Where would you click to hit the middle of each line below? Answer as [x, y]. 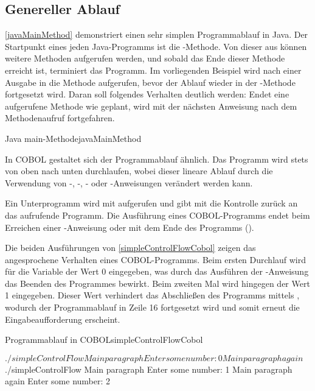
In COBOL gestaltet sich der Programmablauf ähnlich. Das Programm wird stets [157, 159]
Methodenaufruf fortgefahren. [60, 118]
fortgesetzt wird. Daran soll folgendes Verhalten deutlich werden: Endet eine [147, 94]
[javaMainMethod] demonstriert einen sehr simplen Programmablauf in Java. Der [157, 34]
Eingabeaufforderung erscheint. [63, 319]
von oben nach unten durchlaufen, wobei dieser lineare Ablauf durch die [139, 171]
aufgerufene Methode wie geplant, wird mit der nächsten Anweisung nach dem [151, 106]
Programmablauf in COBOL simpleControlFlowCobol [104, 340]
